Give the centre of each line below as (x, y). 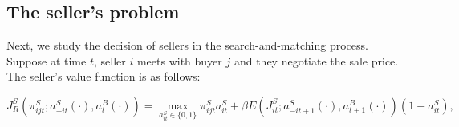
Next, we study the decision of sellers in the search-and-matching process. (187, 45)
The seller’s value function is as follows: (104, 76)
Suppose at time (47, 60)
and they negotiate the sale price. (316, 60)
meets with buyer (179, 60)
